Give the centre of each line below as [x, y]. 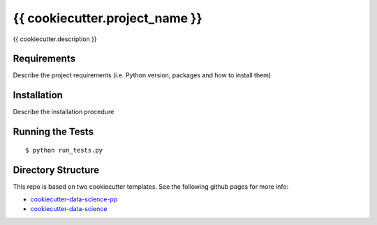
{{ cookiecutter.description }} [55, 39]
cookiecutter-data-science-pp [74, 199]
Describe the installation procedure [64, 112]
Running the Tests [53, 132]
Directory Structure [56, 170]
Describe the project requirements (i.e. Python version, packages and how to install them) [142, 75]
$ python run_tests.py [64, 150]
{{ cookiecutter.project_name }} [108, 18]
